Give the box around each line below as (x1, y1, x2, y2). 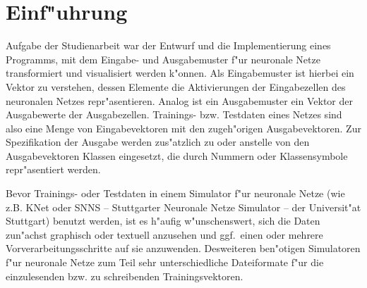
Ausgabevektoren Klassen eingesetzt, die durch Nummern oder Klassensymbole (6, 148, 348, 163)
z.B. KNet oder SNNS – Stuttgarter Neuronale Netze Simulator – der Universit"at (6, 199, 361, 214)
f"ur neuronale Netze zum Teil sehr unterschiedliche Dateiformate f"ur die (6, 255, 324, 270)
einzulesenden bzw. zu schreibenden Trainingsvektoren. (6, 268, 243, 283)
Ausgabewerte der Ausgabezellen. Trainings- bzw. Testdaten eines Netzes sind (6, 107, 342, 122)
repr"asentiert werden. (6, 162, 101, 177)
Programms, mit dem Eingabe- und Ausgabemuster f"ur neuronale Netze (6, 51, 320, 66)
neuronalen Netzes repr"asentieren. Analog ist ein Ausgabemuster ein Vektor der (6, 93, 353, 108)
